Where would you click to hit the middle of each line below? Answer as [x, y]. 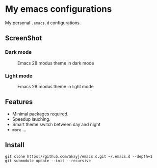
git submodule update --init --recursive [48, 161]
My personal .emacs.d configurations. [43, 23]
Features [19, 102]
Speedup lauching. [31, 119]
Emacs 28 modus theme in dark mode [56, 63]
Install [15, 145]
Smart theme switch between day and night [56, 124]
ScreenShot [24, 38]
